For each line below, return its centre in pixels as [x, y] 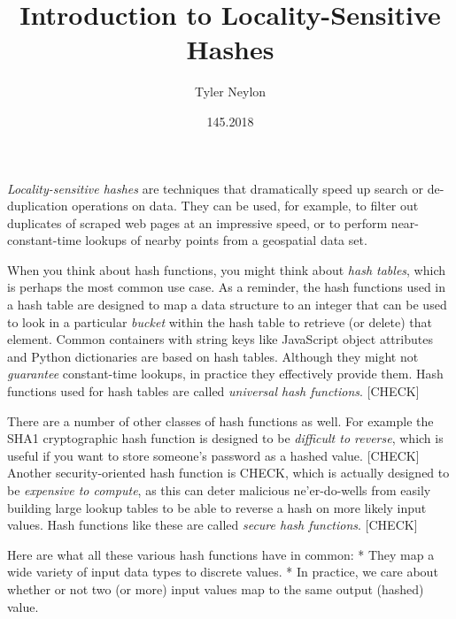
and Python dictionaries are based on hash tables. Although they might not [213, 356]
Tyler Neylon [230, 92]
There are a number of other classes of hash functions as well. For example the [220, 420]
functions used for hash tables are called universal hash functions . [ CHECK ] [213, 391]
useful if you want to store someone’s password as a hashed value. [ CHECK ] [213, 455]
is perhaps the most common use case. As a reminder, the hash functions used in [227, 287]
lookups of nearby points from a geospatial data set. [226, 240]
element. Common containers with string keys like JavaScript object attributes [220, 339]
